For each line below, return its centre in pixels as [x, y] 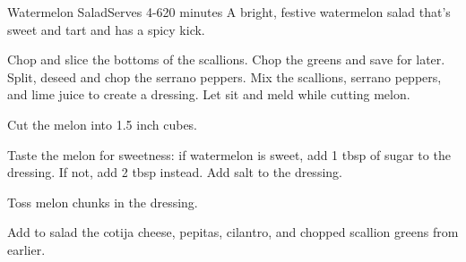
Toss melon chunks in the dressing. [103, 202]
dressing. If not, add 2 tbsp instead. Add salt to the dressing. [175, 172]
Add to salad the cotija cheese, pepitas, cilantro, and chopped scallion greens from [233, 232]
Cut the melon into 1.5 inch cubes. [103, 124]
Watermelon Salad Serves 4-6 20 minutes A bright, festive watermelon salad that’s [229, 12]
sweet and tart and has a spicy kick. [106, 29]
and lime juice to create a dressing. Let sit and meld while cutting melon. [209, 94]
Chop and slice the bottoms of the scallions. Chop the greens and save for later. [226, 59]
